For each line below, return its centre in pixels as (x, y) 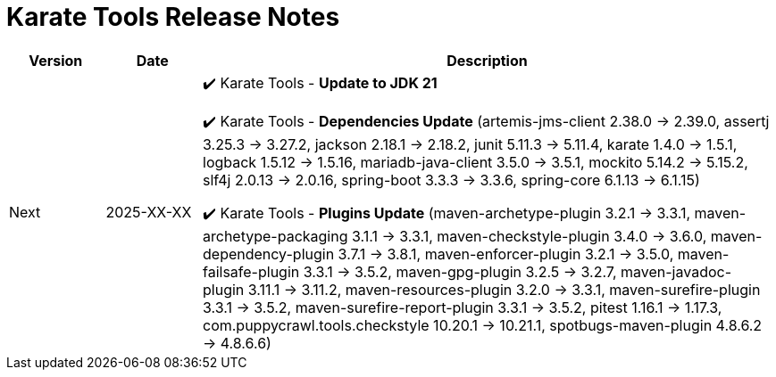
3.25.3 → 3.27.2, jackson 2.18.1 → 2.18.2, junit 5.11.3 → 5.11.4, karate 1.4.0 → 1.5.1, (470, 144)
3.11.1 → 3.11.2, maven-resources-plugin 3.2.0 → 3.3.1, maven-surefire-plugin (504, 289)
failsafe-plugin (251, 271)
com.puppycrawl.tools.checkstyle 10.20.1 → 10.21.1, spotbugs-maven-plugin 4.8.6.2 (483, 325)
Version (56, 60)
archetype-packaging (275, 236)
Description (487, 60)
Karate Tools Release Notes (173, 17)
